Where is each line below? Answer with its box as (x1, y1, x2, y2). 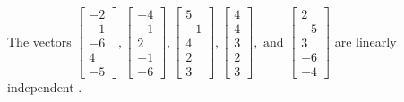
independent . (7, 78, 82, 97)
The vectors (7, 31, 72, 50)
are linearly (334, 31, 397, 50)
